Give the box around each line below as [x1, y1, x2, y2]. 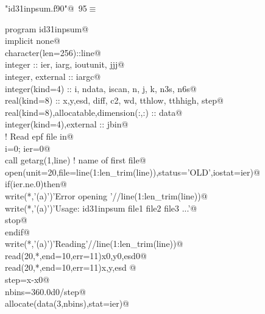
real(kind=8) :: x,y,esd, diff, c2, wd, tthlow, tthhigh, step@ [5, 94, 224, 107]
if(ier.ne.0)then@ [5, 177, 67, 190]
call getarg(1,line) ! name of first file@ [5, 154, 146, 166]
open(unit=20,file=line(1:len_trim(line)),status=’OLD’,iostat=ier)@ [5, 165, 260, 178]
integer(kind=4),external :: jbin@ [5, 118, 129, 130]
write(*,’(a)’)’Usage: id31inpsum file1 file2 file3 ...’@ [5, 201, 197, 214]
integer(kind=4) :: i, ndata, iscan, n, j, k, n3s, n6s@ [5, 82, 197, 95]
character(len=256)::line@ [5, 46, 101, 59]
